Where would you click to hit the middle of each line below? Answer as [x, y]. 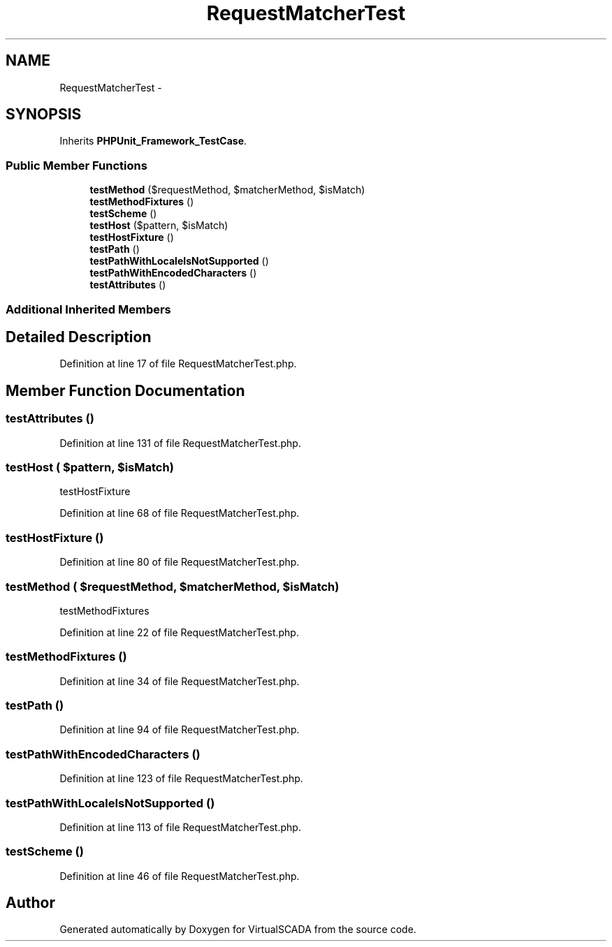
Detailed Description [79, 337]
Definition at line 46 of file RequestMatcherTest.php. [180, 876]
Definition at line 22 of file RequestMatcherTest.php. [179, 632]
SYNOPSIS [44, 115]
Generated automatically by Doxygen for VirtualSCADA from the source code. [238, 930]
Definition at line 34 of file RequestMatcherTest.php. [180, 681]
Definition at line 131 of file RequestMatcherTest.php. [180, 443]
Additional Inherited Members [88, 309]
